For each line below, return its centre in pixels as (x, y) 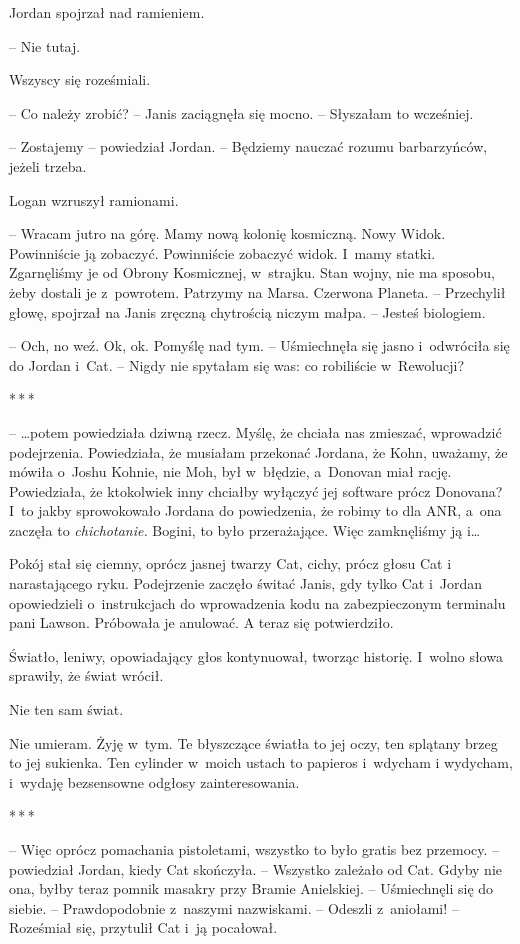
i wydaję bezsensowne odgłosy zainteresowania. (154, 781)
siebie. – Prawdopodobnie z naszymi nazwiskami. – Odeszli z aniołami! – (234, 907)
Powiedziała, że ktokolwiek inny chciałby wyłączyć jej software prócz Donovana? (256, 490)
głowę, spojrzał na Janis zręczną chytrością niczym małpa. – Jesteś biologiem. (247, 311)
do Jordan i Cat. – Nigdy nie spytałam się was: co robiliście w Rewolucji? (236, 364)
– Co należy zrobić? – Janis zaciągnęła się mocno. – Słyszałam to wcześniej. (241, 112)
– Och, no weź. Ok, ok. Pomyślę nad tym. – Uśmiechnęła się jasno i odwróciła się (259, 345)
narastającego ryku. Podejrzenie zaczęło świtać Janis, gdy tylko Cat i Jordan (246, 583)
